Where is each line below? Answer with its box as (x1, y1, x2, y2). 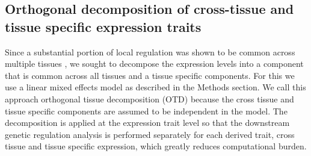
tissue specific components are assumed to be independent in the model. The (5, 104, 288, 117)
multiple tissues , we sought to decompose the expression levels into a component (5, 57, 304, 70)
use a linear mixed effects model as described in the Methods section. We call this (5, 81, 306, 93)
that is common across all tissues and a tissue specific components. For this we (5, 69, 295, 81)
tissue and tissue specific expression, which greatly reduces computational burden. (5, 140, 307, 152)
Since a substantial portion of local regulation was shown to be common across (5, 45, 295, 58)
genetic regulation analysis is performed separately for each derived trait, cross (5, 128, 295, 140)
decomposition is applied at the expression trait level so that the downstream (5, 116, 290, 129)
